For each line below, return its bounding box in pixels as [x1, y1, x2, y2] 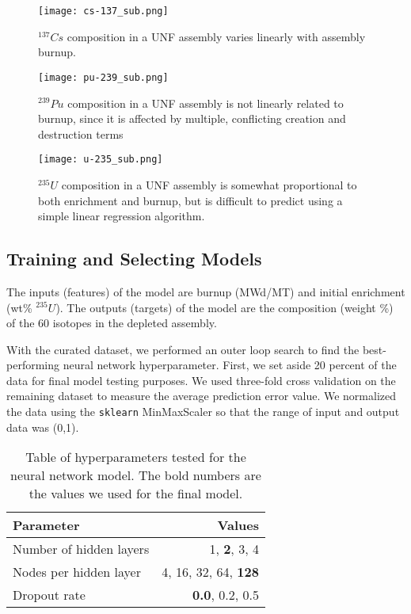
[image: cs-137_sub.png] [38, 6, 169, 17]
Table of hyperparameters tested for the [25, 448, 246, 467]
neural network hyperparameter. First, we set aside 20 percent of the [63, 357, 397, 373]
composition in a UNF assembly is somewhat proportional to [61, 176, 357, 193]
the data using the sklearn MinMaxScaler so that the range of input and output [6, 403, 400, 420]
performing [6, 357, 59, 373]
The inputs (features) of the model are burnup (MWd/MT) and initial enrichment [6, 283, 405, 299]
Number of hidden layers [13, 540, 150, 559]
